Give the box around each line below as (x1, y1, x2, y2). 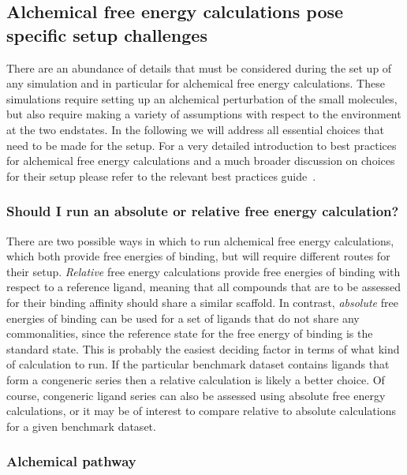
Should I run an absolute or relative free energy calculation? (6, 201, 399, 221)
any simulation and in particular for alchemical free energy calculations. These (6, 75, 385, 92)
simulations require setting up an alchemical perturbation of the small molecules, (6, 90, 398, 107)
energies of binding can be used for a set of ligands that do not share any (6, 309, 360, 326)
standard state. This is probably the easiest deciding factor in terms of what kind (6, 340, 400, 357)
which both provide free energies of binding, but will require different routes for (6, 248, 390, 264)
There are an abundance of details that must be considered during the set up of (6, 59, 392, 76)
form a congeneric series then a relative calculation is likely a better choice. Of (6, 371, 385, 387)
